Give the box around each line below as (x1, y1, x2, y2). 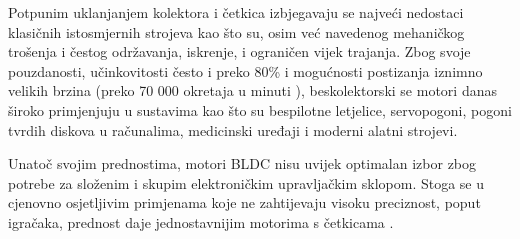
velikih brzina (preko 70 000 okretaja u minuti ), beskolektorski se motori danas (8, 80, 497, 101)
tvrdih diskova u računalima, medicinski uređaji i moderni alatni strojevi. (8, 119, 458, 140)
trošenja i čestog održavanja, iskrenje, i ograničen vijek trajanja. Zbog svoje (8, 41, 471, 62)
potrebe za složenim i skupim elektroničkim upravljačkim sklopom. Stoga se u (8, 172, 485, 193)
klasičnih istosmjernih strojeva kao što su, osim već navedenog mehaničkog (8, 21, 465, 42)
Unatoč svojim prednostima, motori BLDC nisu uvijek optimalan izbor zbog (8, 153, 477, 174)
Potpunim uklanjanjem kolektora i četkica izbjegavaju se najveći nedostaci (8, 2, 464, 22)
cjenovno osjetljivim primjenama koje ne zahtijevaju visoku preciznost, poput (8, 192, 481, 213)
